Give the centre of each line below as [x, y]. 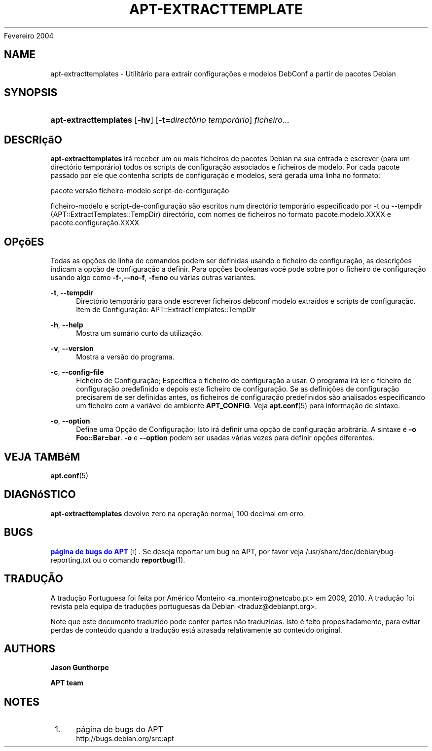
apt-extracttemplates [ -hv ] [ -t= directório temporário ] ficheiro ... [170, 120]
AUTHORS [30, 648]
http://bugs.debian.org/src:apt [125, 739]
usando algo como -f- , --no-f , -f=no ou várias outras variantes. [153, 278]
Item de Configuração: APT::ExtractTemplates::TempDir [166, 310]
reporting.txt [71, 560]
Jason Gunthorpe [80, 668]
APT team [67, 683]
